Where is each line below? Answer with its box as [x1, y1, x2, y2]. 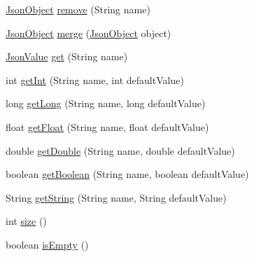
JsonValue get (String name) [6, 49, 128, 64]
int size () [6, 214, 47, 228]
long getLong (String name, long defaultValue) [6, 96, 206, 111]
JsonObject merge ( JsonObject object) [6, 25, 171, 40]
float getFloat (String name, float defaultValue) [6, 119, 209, 134]
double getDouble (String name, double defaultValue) [6, 143, 235, 158]
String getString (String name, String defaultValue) [6, 190, 227, 204]
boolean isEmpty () [6, 237, 89, 251]
